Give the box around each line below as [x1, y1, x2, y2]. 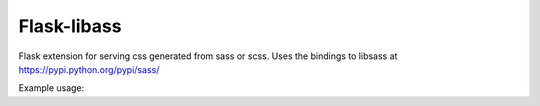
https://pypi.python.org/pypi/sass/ [18, 63, 160, 75]
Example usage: [18, 82, 85, 94]
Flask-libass [18, 15, 122, 37]
